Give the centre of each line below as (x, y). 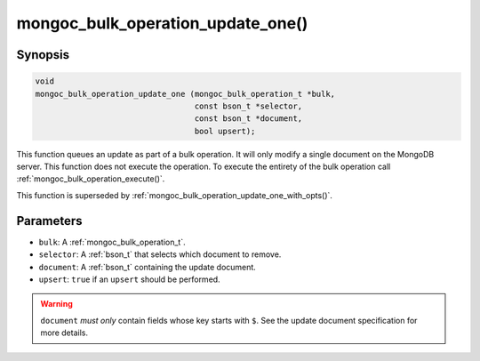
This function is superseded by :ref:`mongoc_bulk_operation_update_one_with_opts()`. (175, 195)
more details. (64, 333)
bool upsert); (225, 131)
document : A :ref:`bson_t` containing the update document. (148, 267)
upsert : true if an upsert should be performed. (130, 279)
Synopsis (43, 55)
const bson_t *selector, (248, 106)
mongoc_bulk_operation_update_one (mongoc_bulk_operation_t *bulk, (185, 94)
